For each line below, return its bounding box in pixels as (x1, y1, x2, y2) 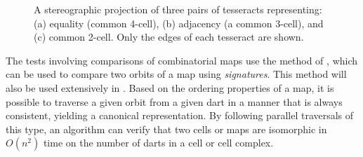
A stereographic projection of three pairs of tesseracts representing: (34, 2, 322, 16)
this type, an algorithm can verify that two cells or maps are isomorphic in (6, 121, 327, 136)
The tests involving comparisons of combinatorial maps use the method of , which (6, 53, 358, 67)
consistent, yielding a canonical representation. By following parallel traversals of (6, 108, 354, 123)
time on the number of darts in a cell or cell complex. (43, 135, 274, 150)
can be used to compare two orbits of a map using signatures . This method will (6, 67, 347, 81)
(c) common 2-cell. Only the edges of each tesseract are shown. (34, 29, 304, 44)
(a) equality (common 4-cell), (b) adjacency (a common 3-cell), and (34, 15, 324, 30)
